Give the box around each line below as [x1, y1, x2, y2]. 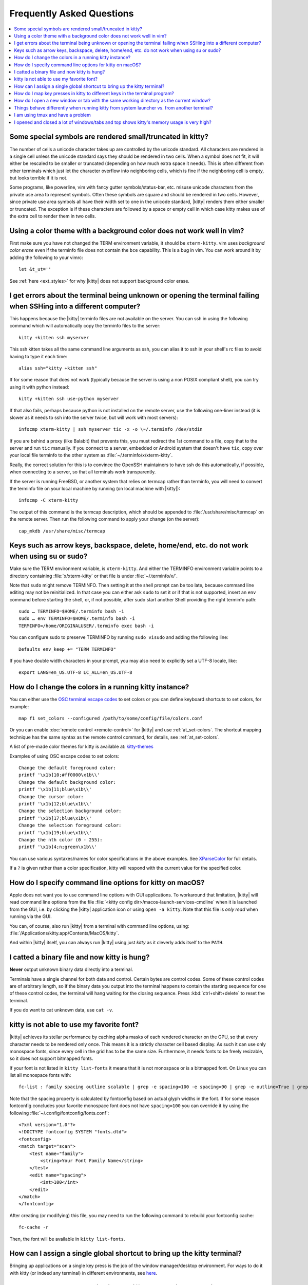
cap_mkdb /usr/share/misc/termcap [18, 528, 105, 534]
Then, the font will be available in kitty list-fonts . [9, 1236, 125, 1242]
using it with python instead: [9, 383, 69, 390]
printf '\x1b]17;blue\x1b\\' [18, 815, 92, 821]
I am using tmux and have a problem [14, 112, 91, 118]
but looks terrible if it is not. [9, 175, 68, 181]
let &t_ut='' [18, 266, 51, 272]
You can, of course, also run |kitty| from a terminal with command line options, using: [9, 923, 189, 929]
